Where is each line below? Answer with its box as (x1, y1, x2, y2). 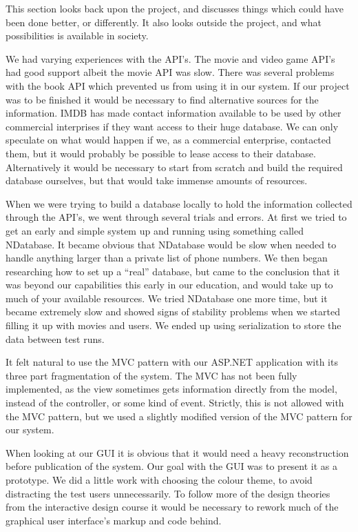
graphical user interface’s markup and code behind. (6, 513, 222, 527)
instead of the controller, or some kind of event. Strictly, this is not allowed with (6, 395, 344, 410)
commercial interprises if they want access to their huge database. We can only (6, 119, 339, 133)
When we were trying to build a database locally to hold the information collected (6, 196, 352, 210)
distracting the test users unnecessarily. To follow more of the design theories (6, 486, 330, 500)
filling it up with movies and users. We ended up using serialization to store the (6, 318, 341, 333)
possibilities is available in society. (6, 28, 149, 43)
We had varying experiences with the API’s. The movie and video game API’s (6, 51, 335, 66)
